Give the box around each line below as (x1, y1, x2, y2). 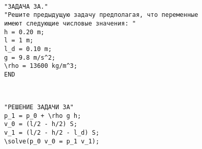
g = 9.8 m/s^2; (4, 54, 56, 61)
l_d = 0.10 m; (4, 45, 52, 53)
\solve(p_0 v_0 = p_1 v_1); (4, 137, 100, 145)
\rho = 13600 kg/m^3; (4, 62, 78, 70)
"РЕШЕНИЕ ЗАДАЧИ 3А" (4, 104, 74, 111)
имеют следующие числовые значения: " (4, 19, 136, 27)
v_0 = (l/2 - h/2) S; (4, 120, 78, 128)
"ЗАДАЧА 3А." (4, 3, 48, 10)
